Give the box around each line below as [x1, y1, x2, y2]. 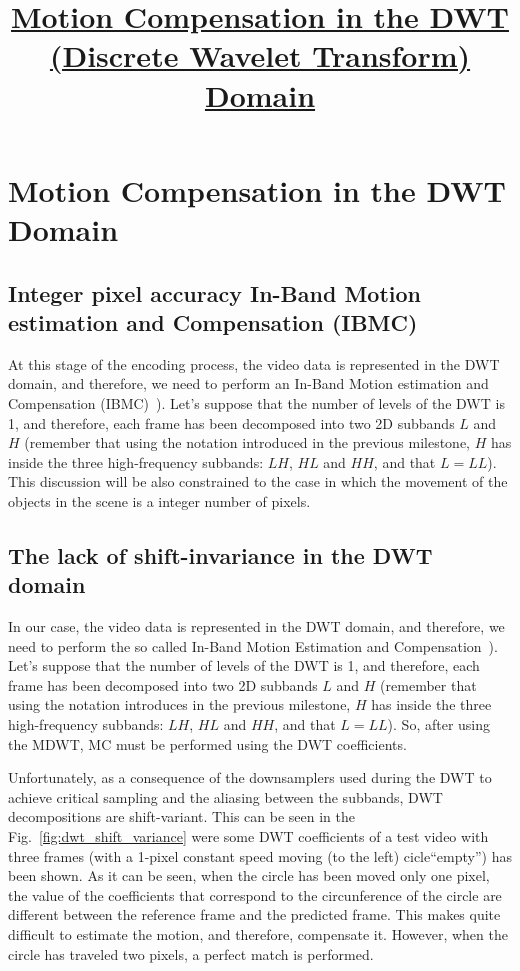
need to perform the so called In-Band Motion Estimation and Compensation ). [8, 635, 498, 656]
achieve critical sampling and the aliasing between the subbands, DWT [8, 786, 443, 807]
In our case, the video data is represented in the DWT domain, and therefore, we [8, 616, 505, 637]
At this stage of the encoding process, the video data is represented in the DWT [8, 353, 500, 374]
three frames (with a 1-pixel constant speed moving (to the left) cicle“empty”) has [8, 845, 512, 866]
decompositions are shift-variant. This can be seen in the [8, 806, 355, 827]
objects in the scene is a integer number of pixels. [8, 490, 311, 511]
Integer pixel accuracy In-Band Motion [8, 277, 422, 308]
